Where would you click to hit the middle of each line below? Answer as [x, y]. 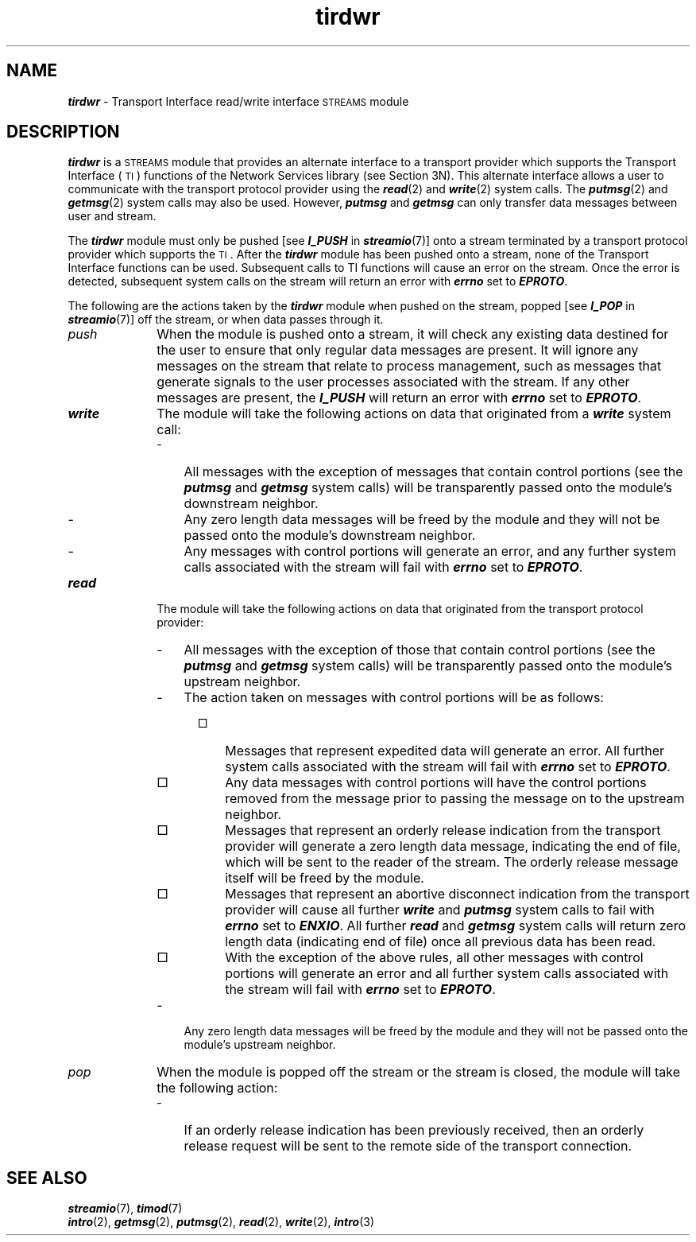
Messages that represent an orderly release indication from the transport [443, 831]
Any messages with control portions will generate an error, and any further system [430, 551]
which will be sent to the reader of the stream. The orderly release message [452, 862]
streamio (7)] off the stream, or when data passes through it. [226, 320]
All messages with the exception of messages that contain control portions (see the [433, 472]
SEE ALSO [47, 1178]
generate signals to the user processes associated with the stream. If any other [393, 382]
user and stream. [112, 216]
